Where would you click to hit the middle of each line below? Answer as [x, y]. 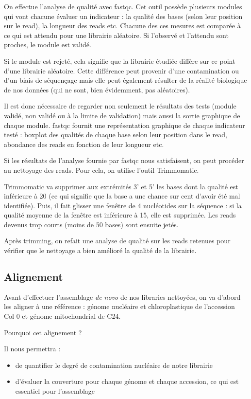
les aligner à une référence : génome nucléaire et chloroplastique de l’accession [119, 306]
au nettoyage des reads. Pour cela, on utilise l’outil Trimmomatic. [101, 170]
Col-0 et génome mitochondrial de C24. [62, 316]
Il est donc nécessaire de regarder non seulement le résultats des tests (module [120, 106]
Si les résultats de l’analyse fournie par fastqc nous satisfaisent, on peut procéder [124, 160]
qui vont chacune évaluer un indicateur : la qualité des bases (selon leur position [123, 16]
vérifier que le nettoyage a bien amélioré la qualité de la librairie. [100, 250]
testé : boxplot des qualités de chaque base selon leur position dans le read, [116, 135]
